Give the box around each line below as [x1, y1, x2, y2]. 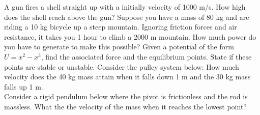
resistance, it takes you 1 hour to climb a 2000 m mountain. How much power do [4, 31, 256, 42]
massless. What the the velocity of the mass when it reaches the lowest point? [4, 101, 247, 111]
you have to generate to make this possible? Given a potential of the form [4, 41, 234, 52]
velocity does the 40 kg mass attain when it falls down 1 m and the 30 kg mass [4, 71, 251, 82]
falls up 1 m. [4, 81, 43, 92]
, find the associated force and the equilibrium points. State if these [41, 51, 252, 62]
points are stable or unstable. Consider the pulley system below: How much [4, 61, 239, 72]
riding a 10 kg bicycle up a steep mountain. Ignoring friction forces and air [4, 21, 237, 32]
